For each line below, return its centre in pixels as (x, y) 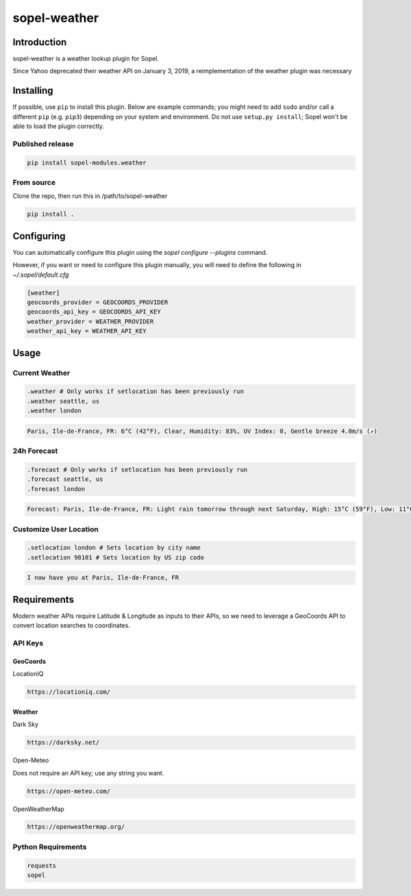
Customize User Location (55, 529)
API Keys (28, 643)
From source (34, 183)
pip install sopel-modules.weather (87, 162)
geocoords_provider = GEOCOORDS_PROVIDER (98, 302)
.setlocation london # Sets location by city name (114, 548)
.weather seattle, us (63, 401)
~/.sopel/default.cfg (41, 275)
